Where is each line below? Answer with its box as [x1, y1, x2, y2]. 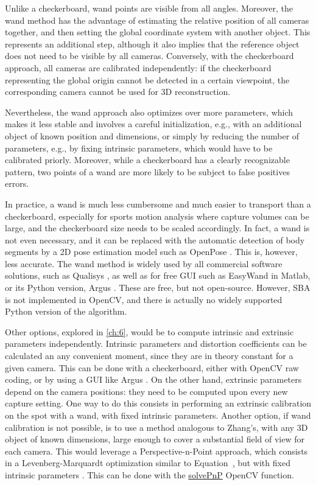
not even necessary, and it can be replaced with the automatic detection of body [5, 233, 305, 246]
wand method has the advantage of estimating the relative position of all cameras [5, 13, 309, 26]
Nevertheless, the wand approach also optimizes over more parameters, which [5, 105, 293, 118]
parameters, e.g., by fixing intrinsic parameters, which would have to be [5, 141, 273, 154]
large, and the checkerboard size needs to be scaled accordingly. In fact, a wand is [5, 222, 310, 234]
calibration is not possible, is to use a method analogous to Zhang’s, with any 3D [5, 420, 308, 433]
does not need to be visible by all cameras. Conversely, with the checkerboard [5, 49, 294, 62]
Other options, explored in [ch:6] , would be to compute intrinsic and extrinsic [5, 325, 294, 338]
